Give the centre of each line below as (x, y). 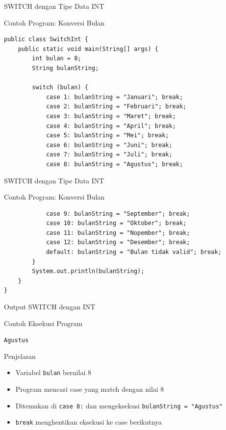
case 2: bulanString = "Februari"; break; (116, 107)
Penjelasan (20, 356)
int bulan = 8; (57, 59)
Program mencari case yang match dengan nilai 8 (90, 389)
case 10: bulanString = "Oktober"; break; (116, 223)
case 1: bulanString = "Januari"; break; (114, 97)
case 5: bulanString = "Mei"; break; (107, 136)
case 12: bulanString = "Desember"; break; (118, 242)
